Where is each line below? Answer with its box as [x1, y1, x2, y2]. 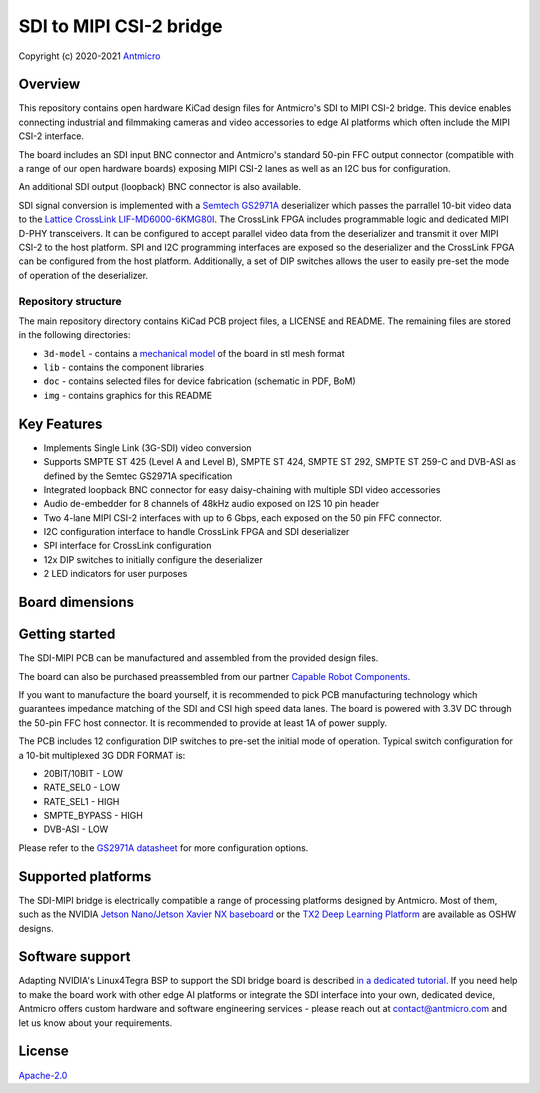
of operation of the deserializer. [18, 269, 149, 281]
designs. [18, 922, 54, 934]
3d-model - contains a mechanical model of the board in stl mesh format [43, 347, 345, 359]
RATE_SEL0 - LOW [43, 781, 120, 794]
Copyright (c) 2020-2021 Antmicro [18, 50, 161, 62]
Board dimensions [18, 594, 135, 611]
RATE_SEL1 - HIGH [43, 795, 120, 807]
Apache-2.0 [18, 1069, 68, 1081]
